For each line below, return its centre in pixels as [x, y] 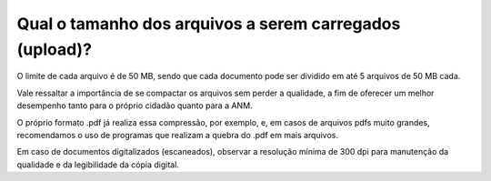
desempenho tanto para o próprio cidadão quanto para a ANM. [135, 106]
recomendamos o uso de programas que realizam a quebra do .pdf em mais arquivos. [178, 135]
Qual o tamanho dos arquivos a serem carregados [209, 24]
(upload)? [55, 49]
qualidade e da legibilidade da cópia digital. [98, 165]
